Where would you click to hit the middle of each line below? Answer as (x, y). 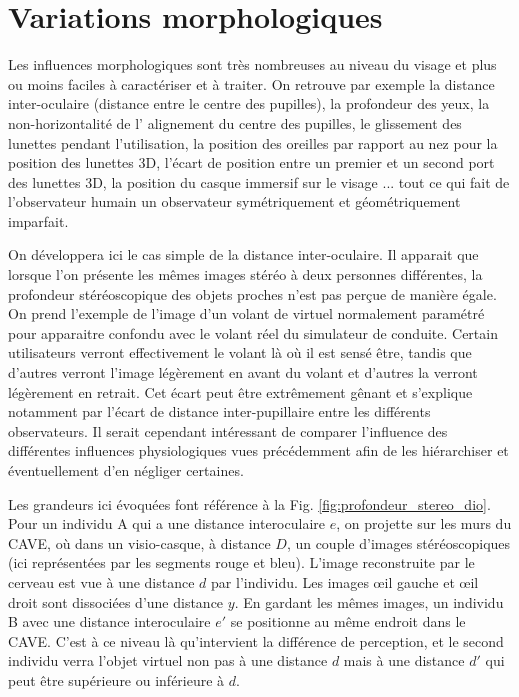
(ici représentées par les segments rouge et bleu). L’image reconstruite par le (241, 562)
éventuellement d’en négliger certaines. (126, 470)
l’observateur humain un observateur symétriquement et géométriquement (234, 201)
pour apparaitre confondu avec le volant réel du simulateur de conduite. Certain (253, 332)
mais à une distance (404, 660)
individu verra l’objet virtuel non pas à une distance (168, 660)
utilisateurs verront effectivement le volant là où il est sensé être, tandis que (240, 352)
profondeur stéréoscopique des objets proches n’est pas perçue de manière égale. (252, 293)
